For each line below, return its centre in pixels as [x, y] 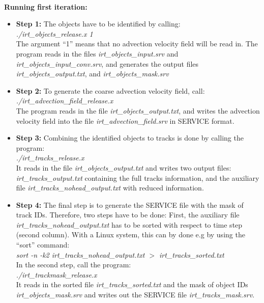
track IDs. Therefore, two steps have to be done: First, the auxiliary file [128, 215]
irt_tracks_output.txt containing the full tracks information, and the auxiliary [138, 177]
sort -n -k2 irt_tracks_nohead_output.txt [80, 254]
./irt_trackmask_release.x [56, 274]
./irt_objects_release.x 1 [54, 33]
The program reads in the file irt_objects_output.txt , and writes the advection [138, 110]
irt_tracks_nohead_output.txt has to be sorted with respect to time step [129, 224]
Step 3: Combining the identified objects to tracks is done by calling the [130, 138]
